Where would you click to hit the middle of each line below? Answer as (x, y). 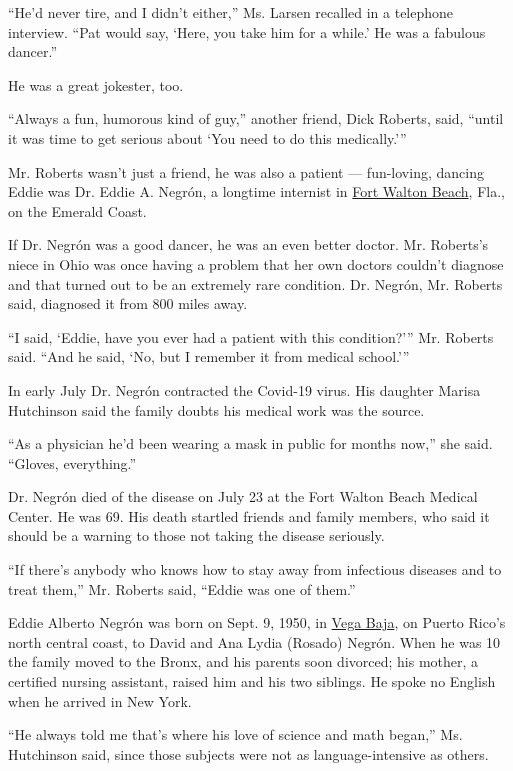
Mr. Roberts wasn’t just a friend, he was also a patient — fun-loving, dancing (246, 171)
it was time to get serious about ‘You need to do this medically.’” (207, 137)
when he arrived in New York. (100, 700)
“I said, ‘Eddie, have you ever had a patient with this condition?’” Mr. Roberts (251, 336)
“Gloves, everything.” (72, 462)
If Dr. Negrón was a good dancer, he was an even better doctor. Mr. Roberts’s (248, 244)
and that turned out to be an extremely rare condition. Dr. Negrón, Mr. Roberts (255, 283)
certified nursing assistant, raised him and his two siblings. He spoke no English (252, 681)
